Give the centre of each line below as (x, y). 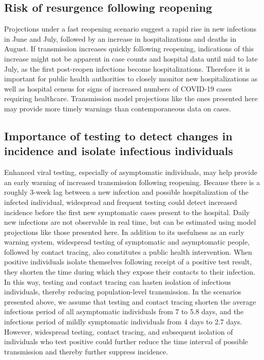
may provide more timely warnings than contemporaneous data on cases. (118, 108)
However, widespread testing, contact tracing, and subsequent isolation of (119, 331)
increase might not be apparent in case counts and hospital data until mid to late (131, 58)
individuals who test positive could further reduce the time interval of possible (126, 341)
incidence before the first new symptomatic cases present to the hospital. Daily (127, 212)
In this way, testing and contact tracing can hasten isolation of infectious (118, 281)
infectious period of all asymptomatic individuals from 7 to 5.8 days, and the (124, 311)
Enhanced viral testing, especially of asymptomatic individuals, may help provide (131, 172)
